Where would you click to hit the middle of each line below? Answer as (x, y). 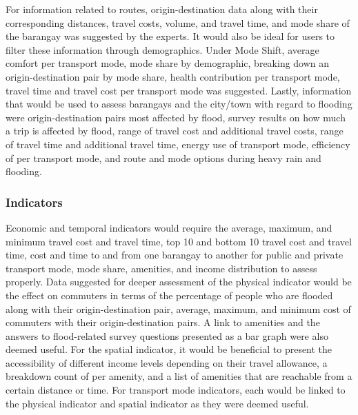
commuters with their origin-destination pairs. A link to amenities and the (163, 322)
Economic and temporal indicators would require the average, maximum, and (169, 227)
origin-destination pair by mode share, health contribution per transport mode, (173, 76)
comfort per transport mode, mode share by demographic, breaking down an (168, 63)
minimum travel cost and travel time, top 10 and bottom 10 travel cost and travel (179, 241)
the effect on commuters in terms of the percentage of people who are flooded (169, 295)
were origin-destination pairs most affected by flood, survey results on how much (176, 117)
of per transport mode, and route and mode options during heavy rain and (163, 158)
